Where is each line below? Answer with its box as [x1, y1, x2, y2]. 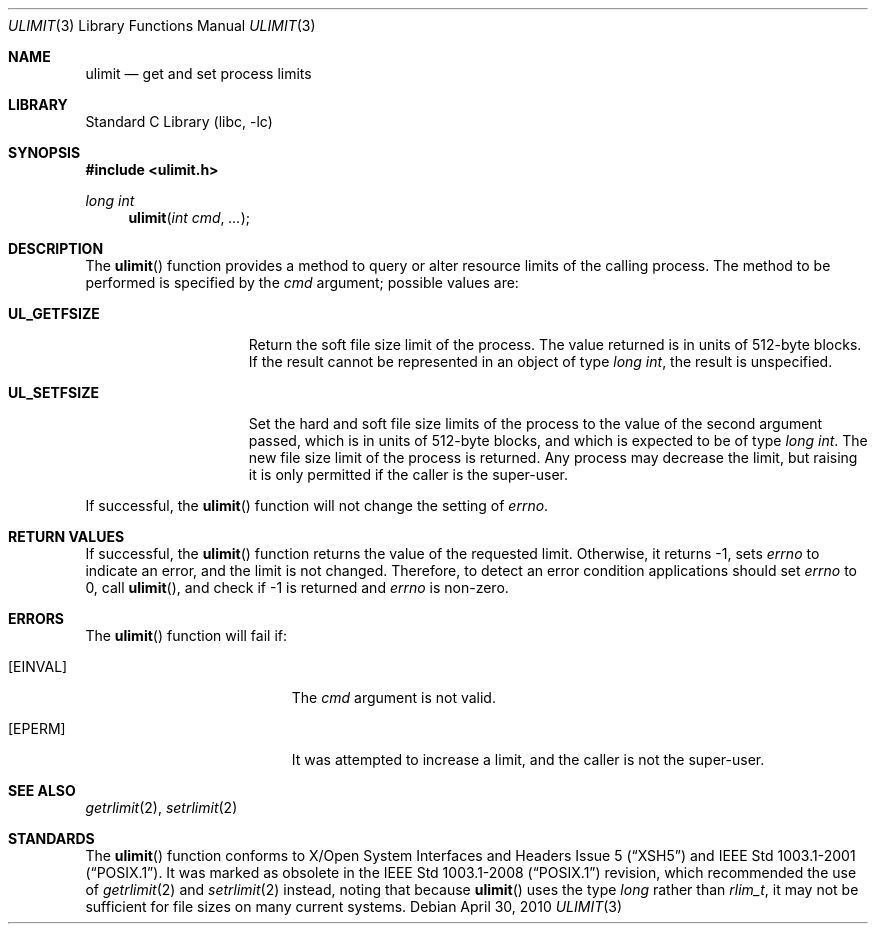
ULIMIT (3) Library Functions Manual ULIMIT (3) [8, 17, 316, 34]
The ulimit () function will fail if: [85, 627, 287, 644]
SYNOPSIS [8, 144, 81, 161]
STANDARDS [8, 830, 95, 847]
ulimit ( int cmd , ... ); [128, 209, 250, 226]
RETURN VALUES [8, 528, 125, 545]
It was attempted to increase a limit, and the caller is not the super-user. [291, 751, 765, 768]
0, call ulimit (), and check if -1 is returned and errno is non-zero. [85, 579, 509, 596]
